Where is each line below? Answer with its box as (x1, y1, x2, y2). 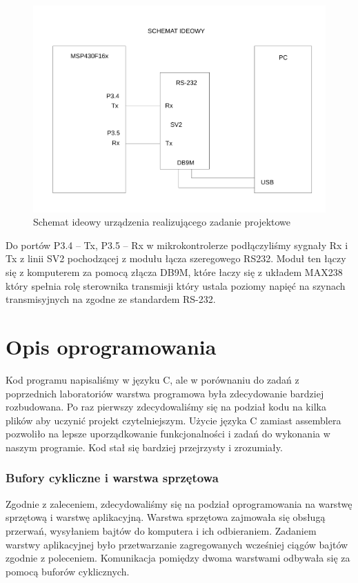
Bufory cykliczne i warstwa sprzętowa (6, 469, 219, 486)
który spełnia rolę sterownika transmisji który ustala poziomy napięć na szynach (6, 278, 346, 293)
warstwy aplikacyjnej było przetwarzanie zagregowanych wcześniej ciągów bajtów (6, 537, 348, 551)
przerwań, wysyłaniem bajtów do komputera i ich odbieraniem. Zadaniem (6, 523, 317, 537)
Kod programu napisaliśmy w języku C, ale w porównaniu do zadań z (6, 372, 299, 386)
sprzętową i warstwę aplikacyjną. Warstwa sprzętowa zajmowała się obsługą (6, 510, 326, 524)
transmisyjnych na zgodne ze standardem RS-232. (6, 292, 216, 306)
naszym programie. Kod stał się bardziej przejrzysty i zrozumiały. (6, 439, 283, 454)
